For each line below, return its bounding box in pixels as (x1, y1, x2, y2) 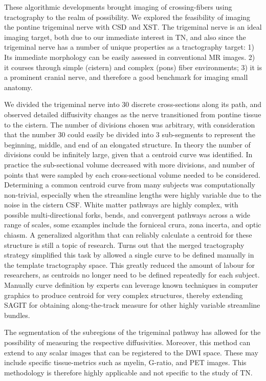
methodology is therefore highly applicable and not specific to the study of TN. (4, 367, 253, 377)
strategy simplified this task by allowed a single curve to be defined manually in (4, 249, 254, 260)
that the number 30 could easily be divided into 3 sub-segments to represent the (4, 129, 255, 140)
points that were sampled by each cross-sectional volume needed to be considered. (4, 169, 261, 180)
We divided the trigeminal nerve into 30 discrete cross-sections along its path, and (4, 99, 262, 110)
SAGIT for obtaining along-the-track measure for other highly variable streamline (4, 300, 260, 310)
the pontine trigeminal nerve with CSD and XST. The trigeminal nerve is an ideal (4, 22, 262, 32)
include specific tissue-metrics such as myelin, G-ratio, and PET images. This (4, 357, 247, 368)
